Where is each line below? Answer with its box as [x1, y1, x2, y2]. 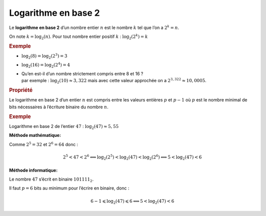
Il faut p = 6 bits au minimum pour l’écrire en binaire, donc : [9, 185, 130, 191]
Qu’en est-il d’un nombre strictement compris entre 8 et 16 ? [21, 70, 143, 76]
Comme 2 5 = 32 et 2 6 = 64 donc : [9, 141, 78, 147]
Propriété [9, 87, 33, 93]
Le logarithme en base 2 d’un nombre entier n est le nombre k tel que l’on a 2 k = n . [9, 24, 179, 31]
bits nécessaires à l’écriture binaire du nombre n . [9, 104, 108, 110]
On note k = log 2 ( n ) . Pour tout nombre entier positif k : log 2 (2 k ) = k [9, 33, 148, 40]
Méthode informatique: [9, 167, 58, 173]
